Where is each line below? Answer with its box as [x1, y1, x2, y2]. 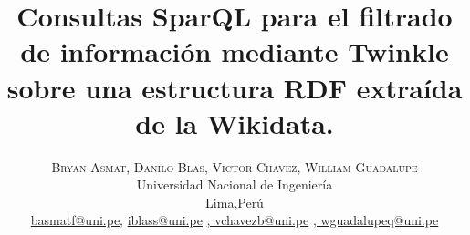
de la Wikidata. [135, 104, 334, 141]
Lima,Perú [205, 192, 264, 211]
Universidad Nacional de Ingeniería [136, 175, 333, 194]
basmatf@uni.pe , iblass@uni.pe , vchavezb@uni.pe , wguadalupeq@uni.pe [30, 210, 439, 230]
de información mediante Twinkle [20, 33, 449, 70]
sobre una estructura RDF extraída [6, 68, 463, 106]
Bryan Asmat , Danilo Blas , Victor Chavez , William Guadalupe [51, 157, 418, 176]
